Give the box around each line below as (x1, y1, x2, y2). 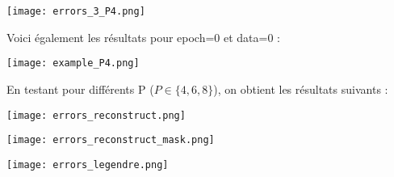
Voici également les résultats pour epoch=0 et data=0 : (6, 28, 281, 45)
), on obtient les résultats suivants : (213, 80, 388, 97)
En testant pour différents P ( (6, 80, 154, 97)
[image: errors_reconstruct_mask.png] (6, 134, 215, 146)
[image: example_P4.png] (6, 57, 140, 70)
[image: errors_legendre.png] (6, 158, 169, 171)
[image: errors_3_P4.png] (6, 6, 145, 17)
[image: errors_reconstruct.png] (6, 109, 186, 121)
